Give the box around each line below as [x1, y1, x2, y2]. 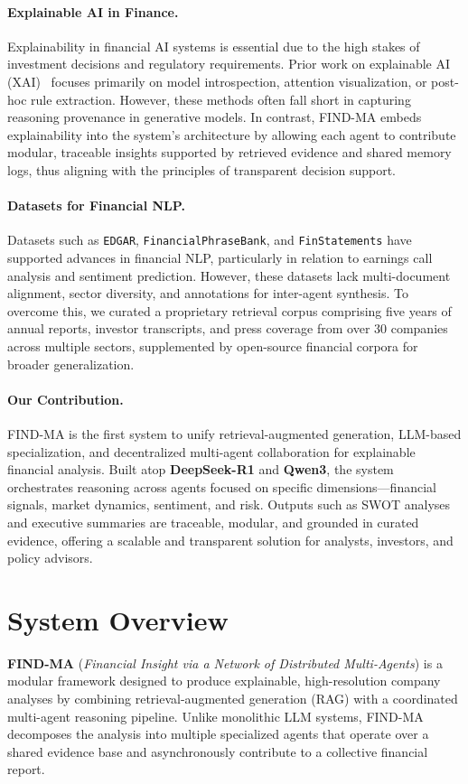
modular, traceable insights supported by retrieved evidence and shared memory [7, 143, 452, 162]
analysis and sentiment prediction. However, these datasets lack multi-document [7, 266, 451, 285]
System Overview [7, 601, 229, 638]
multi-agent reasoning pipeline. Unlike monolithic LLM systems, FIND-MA [7, 706, 424, 725]
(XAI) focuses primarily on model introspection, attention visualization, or [7, 71, 427, 90]
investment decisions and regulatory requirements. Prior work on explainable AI [7, 54, 451, 73]
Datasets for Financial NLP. [7, 196, 185, 215]
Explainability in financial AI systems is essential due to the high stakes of [7, 36, 420, 55]
